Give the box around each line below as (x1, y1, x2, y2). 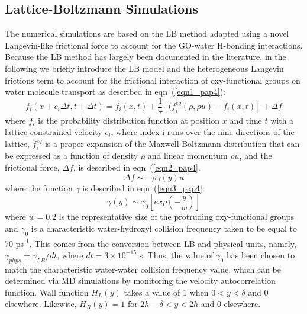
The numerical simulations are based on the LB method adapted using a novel (5, 27, 289, 40)
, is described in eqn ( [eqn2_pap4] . (73, 161, 201, 174)
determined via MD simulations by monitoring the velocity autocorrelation (5, 274, 276, 287)
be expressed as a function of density (5, 149, 138, 162)
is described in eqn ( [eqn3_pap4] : (82, 181, 205, 194)
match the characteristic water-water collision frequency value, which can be (5, 262, 281, 275)
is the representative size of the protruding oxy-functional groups (59, 210, 294, 223)
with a (270, 114, 294, 126)
